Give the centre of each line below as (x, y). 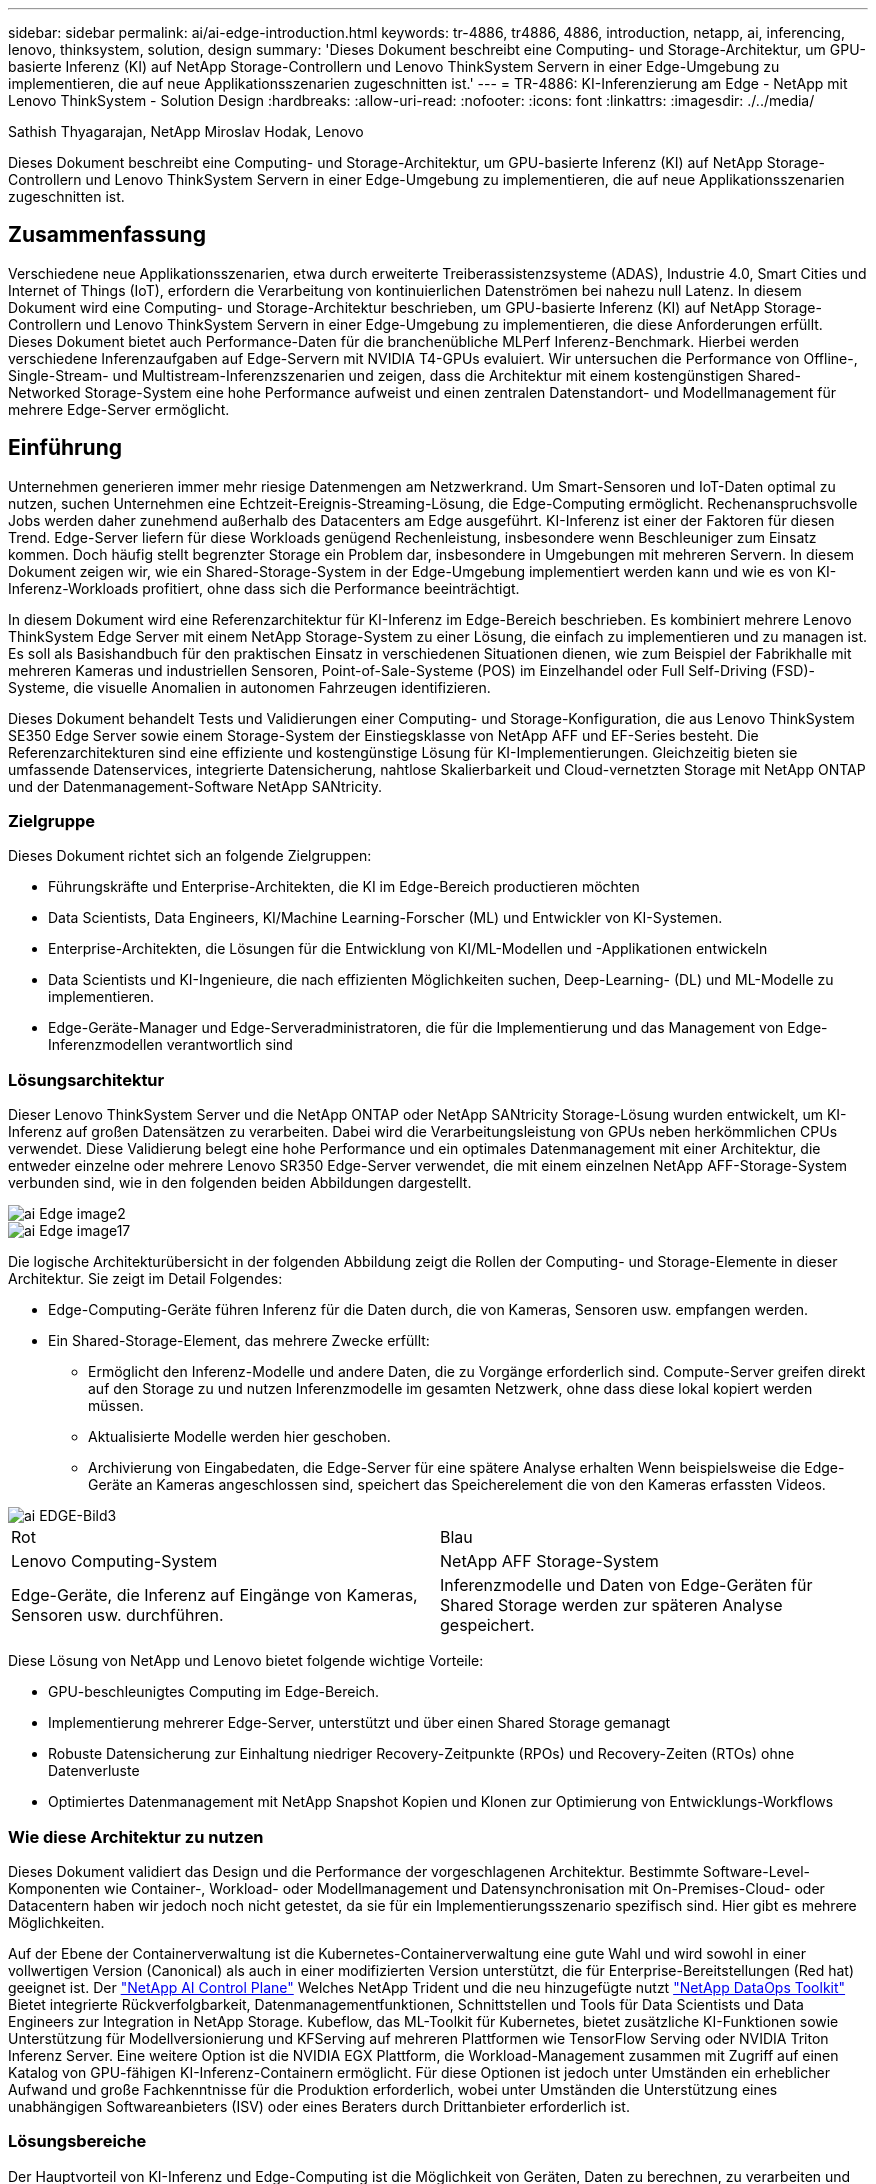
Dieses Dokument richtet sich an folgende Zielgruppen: (190, 856)
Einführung (65, 448)
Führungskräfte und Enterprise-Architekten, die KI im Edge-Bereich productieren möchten (344, 887)
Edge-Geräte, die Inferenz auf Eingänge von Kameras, (214, 1595)
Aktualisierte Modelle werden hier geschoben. (239, 1437)
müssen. (116, 1406)
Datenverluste (94, 1771)
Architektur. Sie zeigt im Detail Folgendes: (145, 1279)
